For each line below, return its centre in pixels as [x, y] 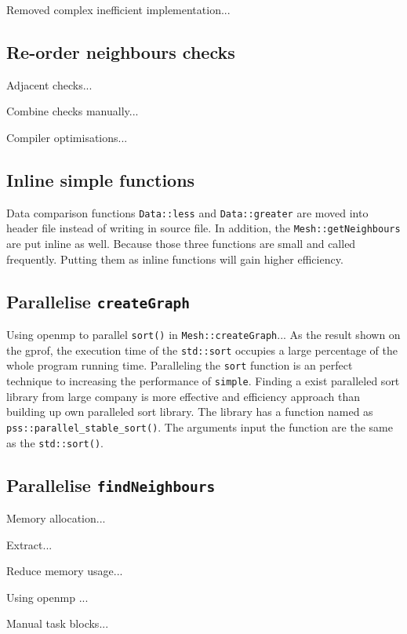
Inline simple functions [101, 179]
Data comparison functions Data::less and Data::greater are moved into [187, 212]
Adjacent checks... [49, 84]
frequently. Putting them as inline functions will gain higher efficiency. [175, 259]
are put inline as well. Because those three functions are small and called [181, 244]
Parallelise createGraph [98, 301]
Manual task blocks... [58, 623]
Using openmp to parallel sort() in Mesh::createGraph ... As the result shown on [203, 335]
